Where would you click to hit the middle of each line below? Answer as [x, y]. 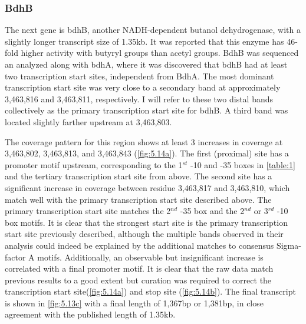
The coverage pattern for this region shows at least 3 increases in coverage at [144, 141]
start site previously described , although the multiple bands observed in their [144, 234]
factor [15, 257]
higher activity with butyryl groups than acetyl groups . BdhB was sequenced [160, 53]
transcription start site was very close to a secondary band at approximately [143, 87]
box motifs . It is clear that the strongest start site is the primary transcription [146, 222]
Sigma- [289, 245]
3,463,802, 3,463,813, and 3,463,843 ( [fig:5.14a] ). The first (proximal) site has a [147, 153]
